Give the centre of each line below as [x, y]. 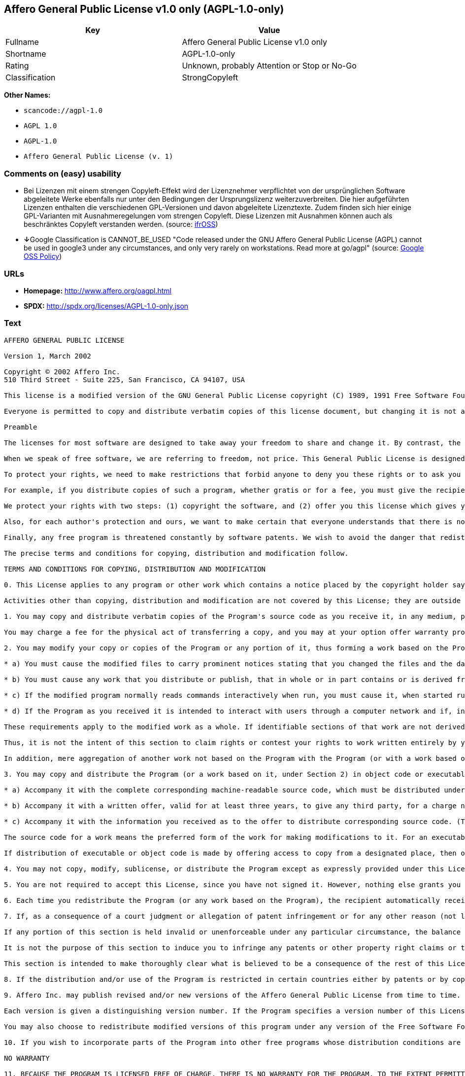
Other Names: [27, 95]
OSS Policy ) [43, 256]
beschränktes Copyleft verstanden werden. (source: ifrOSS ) [121, 224]
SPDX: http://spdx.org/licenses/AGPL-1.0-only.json [106, 306]
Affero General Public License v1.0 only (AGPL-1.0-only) [144, 9]
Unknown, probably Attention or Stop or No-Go [269, 66]
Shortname [26, 54]
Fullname [22, 42]
